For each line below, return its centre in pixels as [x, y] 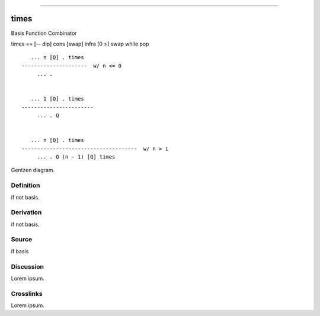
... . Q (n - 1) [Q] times [76, 157]
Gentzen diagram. [33, 170]
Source [22, 240]
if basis [20, 251]
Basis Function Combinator [44, 33]
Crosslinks [27, 294]
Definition [25, 185]
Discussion [28, 266]
